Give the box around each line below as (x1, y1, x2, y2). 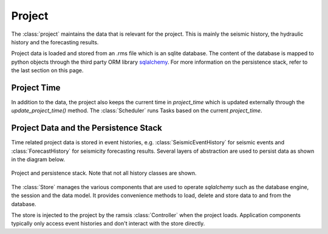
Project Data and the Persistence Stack (11, 123, 162, 133)
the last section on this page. (11, 67, 84, 74)
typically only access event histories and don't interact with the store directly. (11, 220, 205, 227)
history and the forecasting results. (11, 38, 99, 45)
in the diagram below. (11, 156, 66, 163)
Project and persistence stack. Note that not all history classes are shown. (11, 170, 197, 177)
